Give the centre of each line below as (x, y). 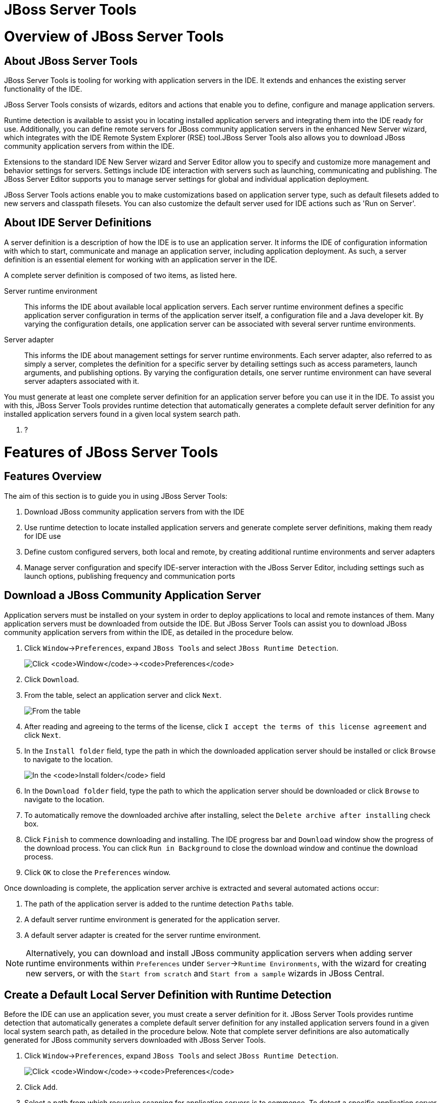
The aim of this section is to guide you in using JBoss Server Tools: (116, 496)
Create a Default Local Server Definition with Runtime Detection (168, 995)
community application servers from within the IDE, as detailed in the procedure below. (149, 632)
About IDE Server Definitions (78, 223)
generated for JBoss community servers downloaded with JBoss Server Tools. (135, 1040)
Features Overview (53, 477)
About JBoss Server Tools (71, 61)
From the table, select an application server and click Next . (123, 695)
